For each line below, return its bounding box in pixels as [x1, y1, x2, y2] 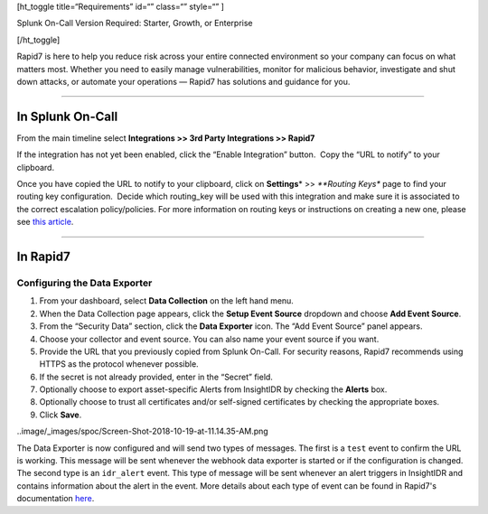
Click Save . [39, 409, 82, 420]
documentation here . [16, 493, 95, 504]
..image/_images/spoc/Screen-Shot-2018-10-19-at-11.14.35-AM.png [16, 425, 268, 437]
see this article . [16, 217, 74, 228]
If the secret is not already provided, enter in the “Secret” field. [39, 371, 273, 382]
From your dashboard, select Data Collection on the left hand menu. [39, 295, 294, 306]
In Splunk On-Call [16, 108, 118, 124]
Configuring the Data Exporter [16, 276, 153, 289]
